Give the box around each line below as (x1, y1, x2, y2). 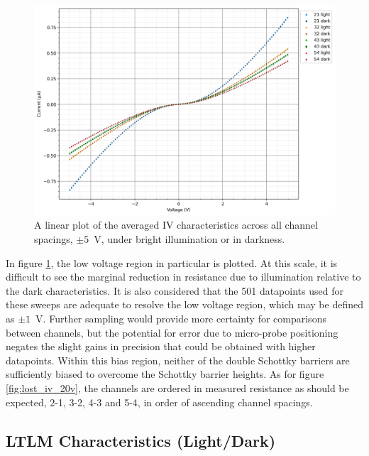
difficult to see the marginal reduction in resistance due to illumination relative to (6, 269, 361, 284)
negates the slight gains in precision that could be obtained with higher (6, 339, 316, 354)
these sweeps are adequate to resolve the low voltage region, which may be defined (6, 297, 363, 312)
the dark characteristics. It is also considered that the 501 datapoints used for (6, 283, 343, 298)
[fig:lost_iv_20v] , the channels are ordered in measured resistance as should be (6, 380, 349, 395)
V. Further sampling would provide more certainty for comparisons (35, 310, 326, 325)
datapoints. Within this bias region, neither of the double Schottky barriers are (6, 352, 350, 367)
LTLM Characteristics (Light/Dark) (6, 429, 276, 451)
